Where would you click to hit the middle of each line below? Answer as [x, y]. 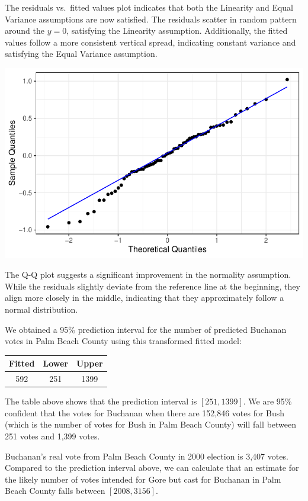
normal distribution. [41, 309]
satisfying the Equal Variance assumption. [81, 54]
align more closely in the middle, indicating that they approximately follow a [145, 298]
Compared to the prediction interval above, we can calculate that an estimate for [152, 468]
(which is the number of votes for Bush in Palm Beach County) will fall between [151, 424]
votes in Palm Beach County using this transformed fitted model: [123, 341]
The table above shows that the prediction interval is [101, 401]
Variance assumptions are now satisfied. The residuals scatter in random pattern [151, 19]
